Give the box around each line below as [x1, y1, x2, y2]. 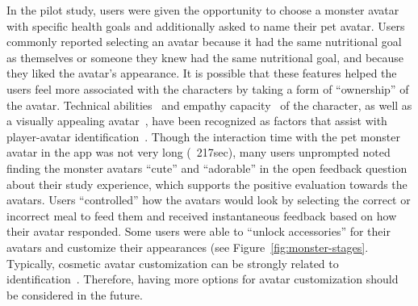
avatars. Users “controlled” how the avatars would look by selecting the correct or [6, 191, 411, 208]
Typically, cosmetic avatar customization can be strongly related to [6, 254, 339, 271]
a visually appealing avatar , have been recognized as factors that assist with [6, 112, 387, 129]
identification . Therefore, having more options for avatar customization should [6, 270, 399, 287]
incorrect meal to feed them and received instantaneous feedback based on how [6, 207, 397, 224]
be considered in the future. [6, 286, 143, 303]
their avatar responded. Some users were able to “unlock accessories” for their [6, 223, 391, 240]
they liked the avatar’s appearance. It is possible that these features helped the [6, 65, 397, 82]
